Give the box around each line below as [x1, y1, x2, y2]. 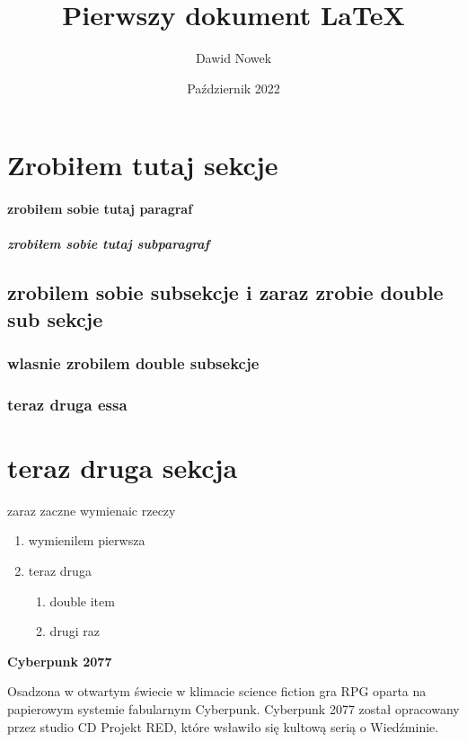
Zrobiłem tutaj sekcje [7, 146, 278, 183]
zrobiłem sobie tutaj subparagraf [7, 234, 210, 253]
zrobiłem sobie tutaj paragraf [7, 199, 193, 218]
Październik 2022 [187, 78, 280, 97]
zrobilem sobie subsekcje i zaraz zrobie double [7, 278, 444, 306]
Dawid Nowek [195, 49, 272, 67]
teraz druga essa [7, 393, 128, 415]
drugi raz [49, 622, 100, 640]
